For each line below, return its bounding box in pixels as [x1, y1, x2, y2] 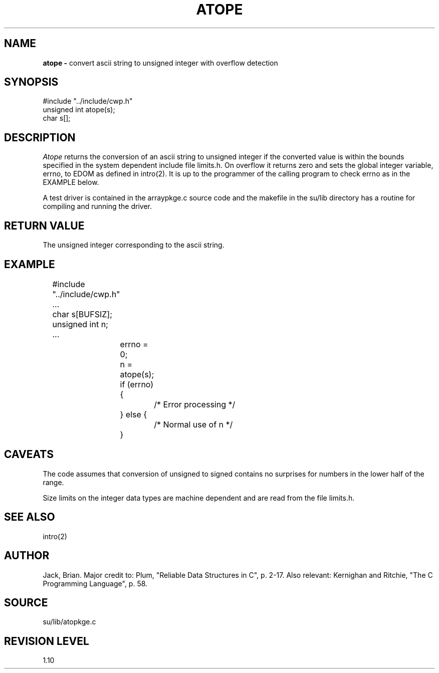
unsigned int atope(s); [43, 105, 115, 114]
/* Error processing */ [154, 399, 236, 409]
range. [43, 478, 64, 487]
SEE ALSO [4, 511, 55, 524]
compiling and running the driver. [43, 202, 152, 211]
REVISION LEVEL [4, 634, 89, 647]
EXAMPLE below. [43, 178, 99, 187]
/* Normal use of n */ [154, 419, 233, 429]
